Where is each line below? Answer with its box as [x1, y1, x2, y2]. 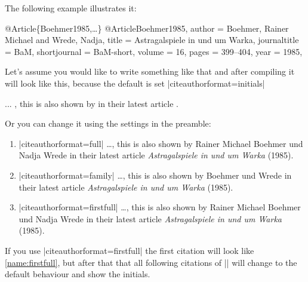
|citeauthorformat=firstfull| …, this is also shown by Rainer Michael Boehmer [19, 201, 301, 213]
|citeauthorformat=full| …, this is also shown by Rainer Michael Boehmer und [19, 137, 303, 149]
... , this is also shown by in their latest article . [5, 97, 178, 109]
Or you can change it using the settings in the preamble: [5, 117, 211, 130]
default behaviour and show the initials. [5, 268, 150, 280]
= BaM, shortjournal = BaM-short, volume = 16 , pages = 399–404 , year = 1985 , [5, 45, 303, 57]
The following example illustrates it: [5, 2, 137, 14]
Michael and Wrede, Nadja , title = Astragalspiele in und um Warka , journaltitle [5, 33, 299, 46]
